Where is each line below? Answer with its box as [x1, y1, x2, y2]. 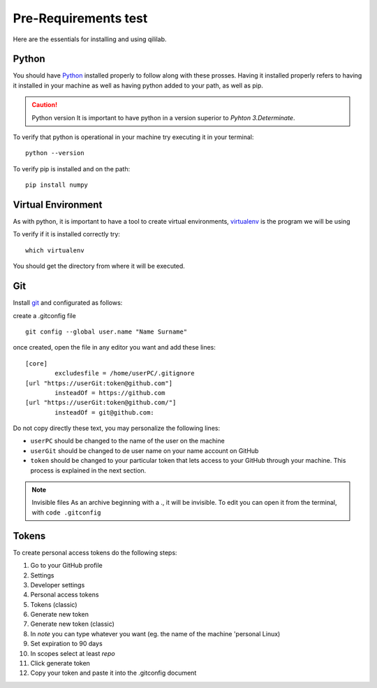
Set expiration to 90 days [30, 640, 103, 648]
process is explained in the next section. [30, 466, 147, 475]
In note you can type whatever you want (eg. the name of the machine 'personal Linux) [30, 629, 281, 638]
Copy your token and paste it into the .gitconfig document [30, 668, 197, 678]
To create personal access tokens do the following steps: [13, 548, 177, 557]
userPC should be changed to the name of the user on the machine [30, 437, 225, 445]
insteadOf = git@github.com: [54, 408, 155, 416]
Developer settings [30, 580, 85, 589]
